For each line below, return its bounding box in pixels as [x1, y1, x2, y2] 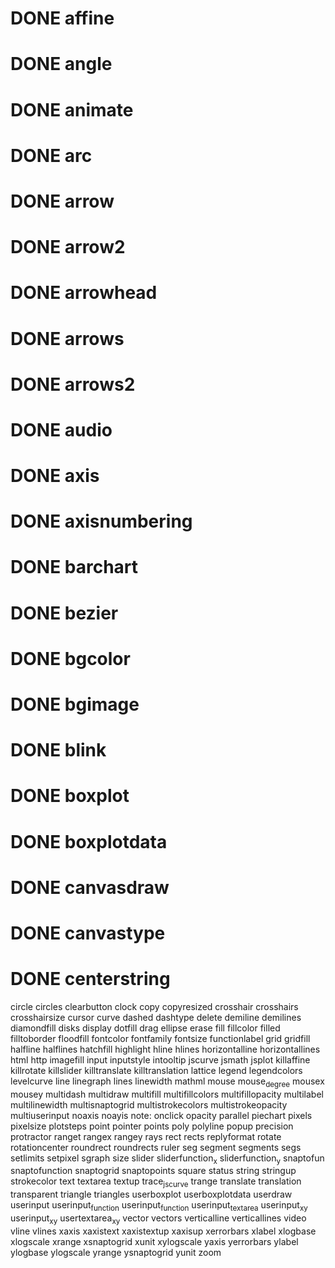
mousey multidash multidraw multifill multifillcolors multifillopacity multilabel [10, 1088, 324, 1100]
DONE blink [10, 739, 107, 762]
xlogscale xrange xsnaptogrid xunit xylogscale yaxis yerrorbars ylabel [10, 1235, 299, 1247]
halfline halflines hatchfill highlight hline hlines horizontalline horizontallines [10, 1043, 321, 1055]
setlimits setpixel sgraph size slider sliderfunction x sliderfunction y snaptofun [10, 1152, 325, 1166]
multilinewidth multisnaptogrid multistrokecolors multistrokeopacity [10, 1098, 288, 1111]
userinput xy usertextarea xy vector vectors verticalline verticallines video [10, 1212, 307, 1226]
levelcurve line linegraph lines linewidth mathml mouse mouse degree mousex [10, 1075, 325, 1089]
